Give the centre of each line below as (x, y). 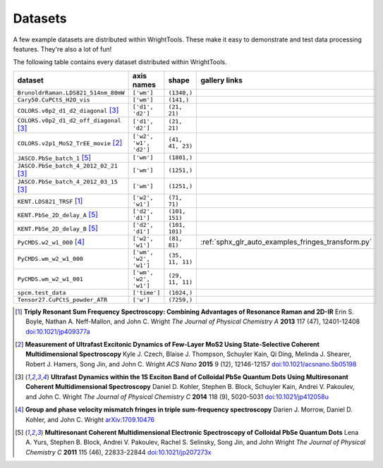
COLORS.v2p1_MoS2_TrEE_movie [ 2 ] (70, 143)
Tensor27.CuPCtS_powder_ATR (62, 300)
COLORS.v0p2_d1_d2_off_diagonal (69, 120)
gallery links (221, 80)
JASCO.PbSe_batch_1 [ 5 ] (54, 157)
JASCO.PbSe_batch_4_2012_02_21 (67, 166)
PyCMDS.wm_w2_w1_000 (50, 258)
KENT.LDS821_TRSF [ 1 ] (50, 201)
